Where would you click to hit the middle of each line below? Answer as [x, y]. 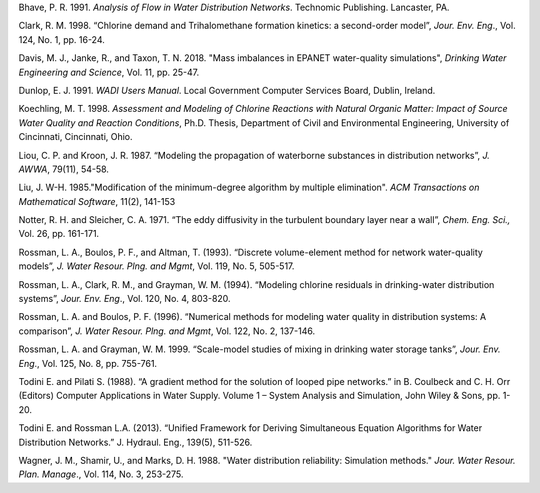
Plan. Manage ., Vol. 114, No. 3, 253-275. [101, 474]
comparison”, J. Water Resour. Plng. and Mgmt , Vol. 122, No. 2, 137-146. [166, 331]
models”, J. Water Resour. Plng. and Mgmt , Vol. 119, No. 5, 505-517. [156, 266]
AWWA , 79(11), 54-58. [64, 169]
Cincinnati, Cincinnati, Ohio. [76, 137]
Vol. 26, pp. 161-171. [59, 234]
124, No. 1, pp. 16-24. [61, 39]
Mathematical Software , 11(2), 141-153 [97, 201]
